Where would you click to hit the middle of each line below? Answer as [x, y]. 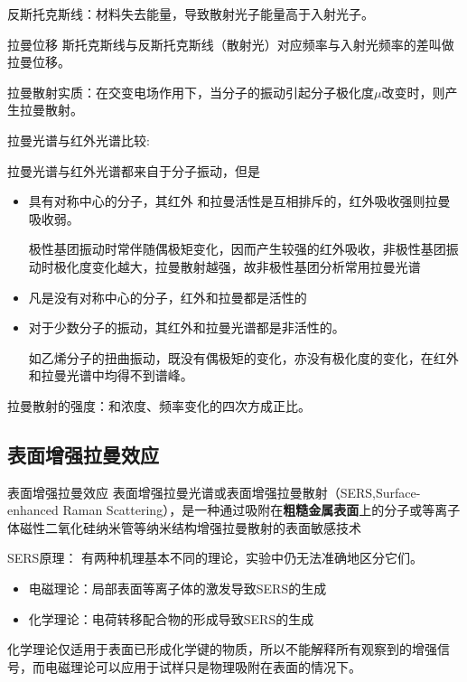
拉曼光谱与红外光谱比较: [79, 140]
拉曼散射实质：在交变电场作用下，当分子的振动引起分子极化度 [191, 92]
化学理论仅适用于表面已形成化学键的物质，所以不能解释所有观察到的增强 [222, 649]
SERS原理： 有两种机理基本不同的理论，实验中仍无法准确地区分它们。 [215, 558]
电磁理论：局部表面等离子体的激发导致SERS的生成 [177, 589]
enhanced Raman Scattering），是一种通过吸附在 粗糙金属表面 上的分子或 [215, 510]
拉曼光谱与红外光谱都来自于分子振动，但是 [134, 170]
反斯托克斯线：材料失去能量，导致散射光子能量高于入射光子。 [191, 14]
